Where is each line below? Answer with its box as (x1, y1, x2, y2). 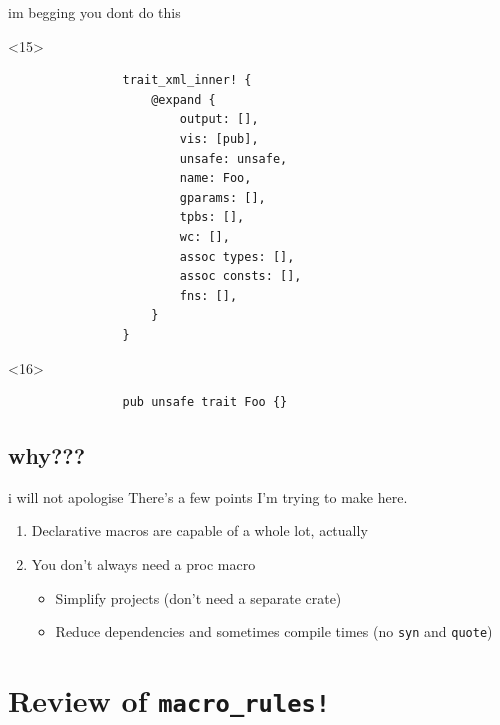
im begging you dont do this (8, 2, 181, 22)
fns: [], (179, 288, 238, 303)
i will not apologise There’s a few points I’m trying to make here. (8, 486, 408, 507)
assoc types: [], (179, 249, 295, 264)
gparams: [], (179, 190, 266, 205)
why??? (8, 440, 86, 471)
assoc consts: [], (179, 269, 302, 284)
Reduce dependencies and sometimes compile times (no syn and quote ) (55, 621, 493, 642)
